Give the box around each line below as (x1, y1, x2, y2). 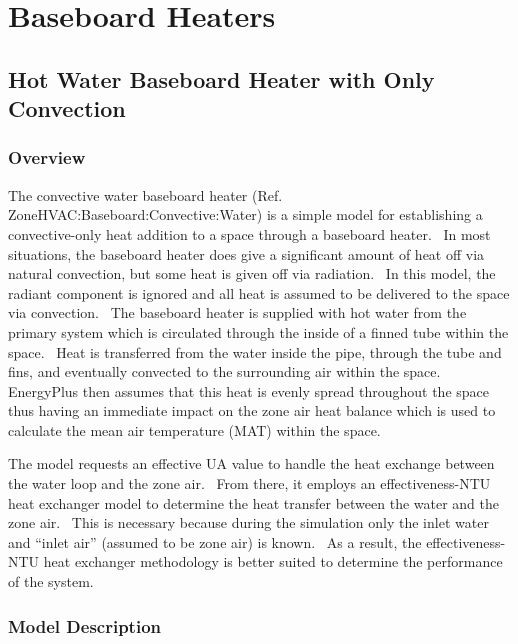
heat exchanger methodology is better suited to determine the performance (43, 551, 503, 572)
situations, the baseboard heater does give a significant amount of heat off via (8, 243, 485, 264)
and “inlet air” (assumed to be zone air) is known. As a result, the (8, 531, 422, 552)
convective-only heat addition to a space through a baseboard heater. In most (8, 223, 491, 244)
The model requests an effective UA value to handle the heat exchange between (8, 453, 495, 474)
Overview (8, 145, 86, 170)
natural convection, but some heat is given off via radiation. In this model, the (8, 263, 496, 284)
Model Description (8, 613, 162, 638)
